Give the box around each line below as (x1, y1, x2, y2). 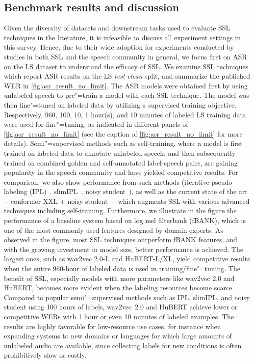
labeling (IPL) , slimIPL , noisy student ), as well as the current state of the (4, 186, 237, 196)
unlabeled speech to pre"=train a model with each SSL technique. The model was (4, 90, 249, 100)
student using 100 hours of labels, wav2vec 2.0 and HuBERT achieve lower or (4, 302, 238, 312)
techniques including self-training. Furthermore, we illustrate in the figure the (4, 205, 237, 216)
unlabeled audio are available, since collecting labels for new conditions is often (4, 340, 242, 350)
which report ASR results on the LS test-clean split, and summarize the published (4, 71, 250, 81)
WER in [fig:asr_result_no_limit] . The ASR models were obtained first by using (4, 80, 248, 90)
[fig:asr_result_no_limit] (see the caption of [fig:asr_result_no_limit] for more (4, 128, 243, 139)
